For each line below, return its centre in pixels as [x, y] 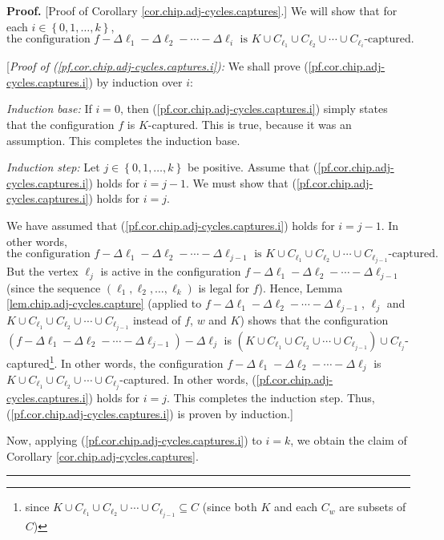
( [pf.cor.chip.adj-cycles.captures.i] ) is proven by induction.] [150, 413]
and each [296, 507]
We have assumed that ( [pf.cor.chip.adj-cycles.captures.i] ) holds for [171, 226]
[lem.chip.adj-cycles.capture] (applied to [104, 303]
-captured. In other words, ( [188, 379]
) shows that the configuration [314, 319]
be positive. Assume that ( [252, 167]
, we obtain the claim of [349, 440]
